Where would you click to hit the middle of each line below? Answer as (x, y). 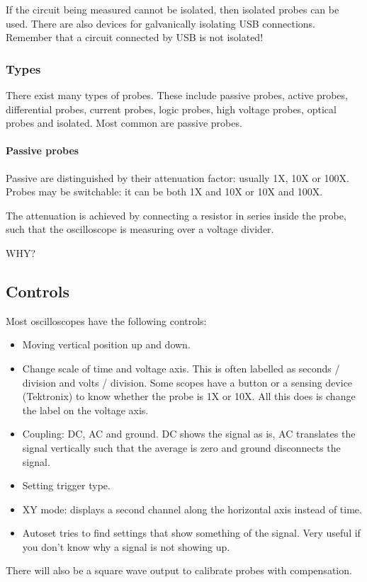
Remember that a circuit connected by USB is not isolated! (135, 37)
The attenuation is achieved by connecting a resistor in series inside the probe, (176, 215)
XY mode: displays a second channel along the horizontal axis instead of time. (192, 509)
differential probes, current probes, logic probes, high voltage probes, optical (171, 109)
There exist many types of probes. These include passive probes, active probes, (177, 95)
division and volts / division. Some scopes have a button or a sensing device (187, 382)
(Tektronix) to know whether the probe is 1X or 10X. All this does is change (189, 396)
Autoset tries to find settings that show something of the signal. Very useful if (191, 533)
